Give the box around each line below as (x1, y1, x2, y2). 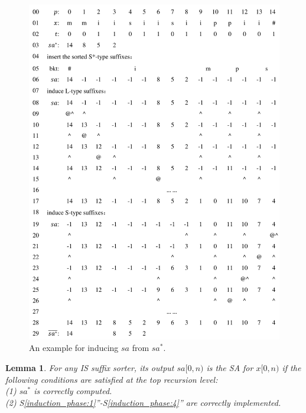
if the (282, 361, 301, 373)
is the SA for (206, 361, 253, 373)
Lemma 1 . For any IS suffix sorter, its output (5, 361, 174, 373)
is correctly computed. (34, 385, 112, 397)
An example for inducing (29, 342, 119, 354)
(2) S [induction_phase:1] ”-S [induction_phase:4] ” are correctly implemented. (5, 396, 281, 408)
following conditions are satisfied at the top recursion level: (5, 373, 218, 385)
